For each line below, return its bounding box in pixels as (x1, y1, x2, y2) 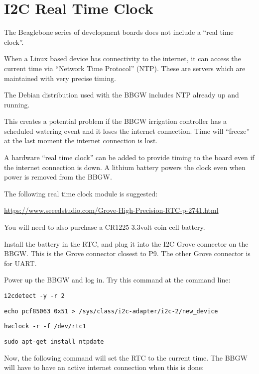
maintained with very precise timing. (4, 73, 116, 83)
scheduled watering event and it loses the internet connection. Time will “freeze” (4, 125, 250, 136)
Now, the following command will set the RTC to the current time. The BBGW (4, 352, 248, 363)
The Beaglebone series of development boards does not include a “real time (4, 27, 234, 37)
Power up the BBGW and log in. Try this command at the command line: (4, 275, 231, 285)
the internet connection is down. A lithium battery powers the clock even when (4, 162, 246, 172)
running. (4, 99, 30, 109)
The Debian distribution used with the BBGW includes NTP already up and (4, 90, 239, 100)
